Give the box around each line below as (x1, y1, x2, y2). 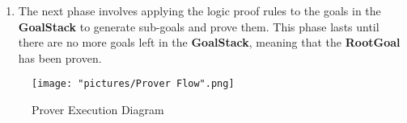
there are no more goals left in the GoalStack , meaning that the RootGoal (18, 34, 401, 51)
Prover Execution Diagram (32, 101, 164, 118)
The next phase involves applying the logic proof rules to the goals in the (18, 2, 381, 18)
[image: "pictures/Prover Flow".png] (32, 78, 235, 90)
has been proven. (18, 49, 102, 66)
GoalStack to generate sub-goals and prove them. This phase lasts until (18, 18, 379, 35)
